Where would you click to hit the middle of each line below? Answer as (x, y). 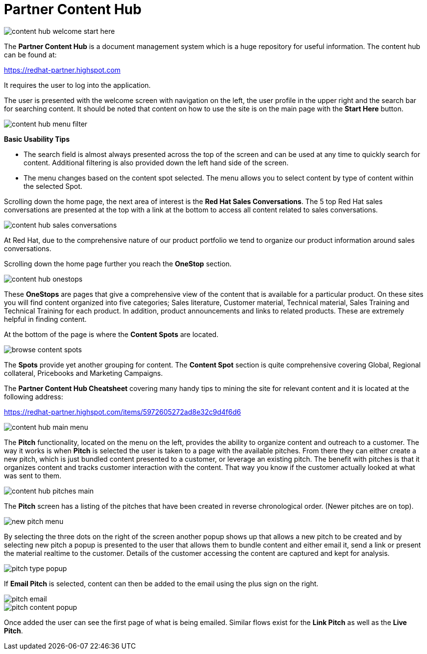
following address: (34, 396)
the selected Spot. (53, 186)
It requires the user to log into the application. (77, 85)
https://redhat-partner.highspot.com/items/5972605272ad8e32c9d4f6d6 (123, 412)
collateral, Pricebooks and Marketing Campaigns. (83, 373)
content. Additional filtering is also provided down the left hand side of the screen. (156, 162)
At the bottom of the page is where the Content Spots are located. (111, 334)
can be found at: (30, 54)
